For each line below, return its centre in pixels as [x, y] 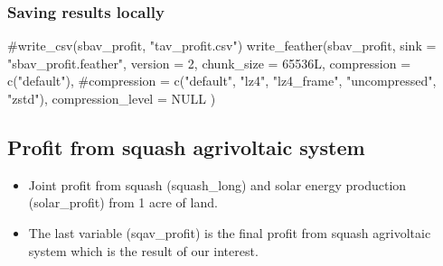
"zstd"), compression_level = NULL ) [112, 98]
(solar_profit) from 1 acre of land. [123, 202]
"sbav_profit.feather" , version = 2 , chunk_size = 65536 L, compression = [209, 63]
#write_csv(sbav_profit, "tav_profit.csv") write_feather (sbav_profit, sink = [222, 46]
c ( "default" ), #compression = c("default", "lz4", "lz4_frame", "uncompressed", [222, 81]
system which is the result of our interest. [143, 250]
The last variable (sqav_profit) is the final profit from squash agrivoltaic [230, 232]
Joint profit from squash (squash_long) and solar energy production [217, 184]
